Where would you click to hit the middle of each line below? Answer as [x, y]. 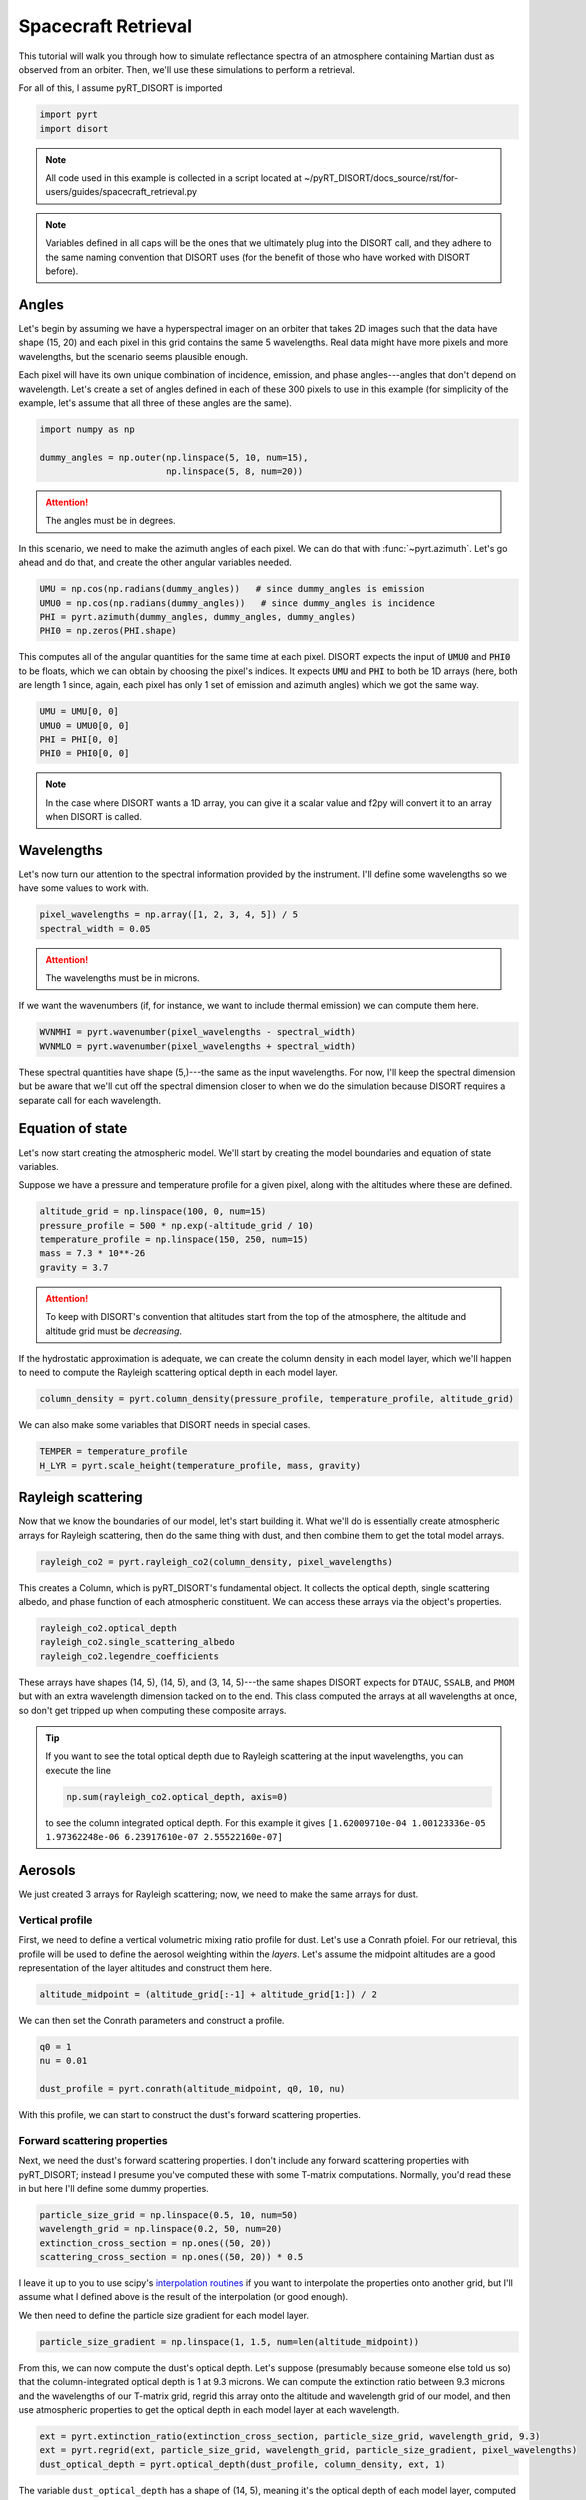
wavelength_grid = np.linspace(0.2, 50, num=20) [161, 2229]
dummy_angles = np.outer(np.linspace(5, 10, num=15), [174, 457]
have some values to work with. [83, 888]
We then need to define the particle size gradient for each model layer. [164, 2315]
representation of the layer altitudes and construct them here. [145, 1967]
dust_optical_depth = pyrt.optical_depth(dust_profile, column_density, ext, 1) [242, 2464]
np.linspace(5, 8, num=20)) [234, 471]
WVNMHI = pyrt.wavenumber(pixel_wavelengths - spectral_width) [198, 1032]
